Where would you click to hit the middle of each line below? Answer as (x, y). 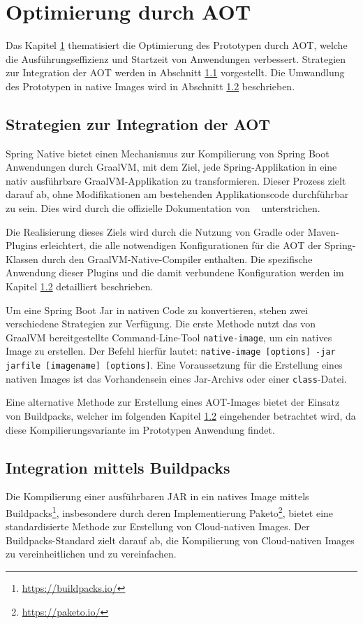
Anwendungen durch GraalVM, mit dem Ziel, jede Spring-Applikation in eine (171, 167)
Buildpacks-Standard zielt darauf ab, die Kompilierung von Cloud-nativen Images (180, 540)
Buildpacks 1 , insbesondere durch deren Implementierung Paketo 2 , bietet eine (170, 512)
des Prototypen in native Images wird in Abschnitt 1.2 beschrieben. (150, 86)
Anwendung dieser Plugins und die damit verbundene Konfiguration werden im (175, 272)
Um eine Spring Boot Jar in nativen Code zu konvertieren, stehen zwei (157, 310)
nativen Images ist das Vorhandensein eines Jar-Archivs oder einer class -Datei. (176, 378)
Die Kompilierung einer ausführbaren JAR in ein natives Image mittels (157, 496)
